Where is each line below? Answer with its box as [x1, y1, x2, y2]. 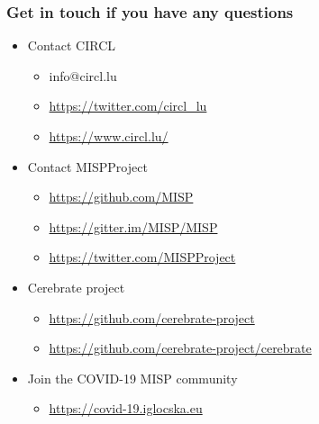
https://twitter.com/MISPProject [49, 248, 236, 266]
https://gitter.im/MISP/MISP [49, 217, 218, 236]
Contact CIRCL [27, 36, 115, 55]
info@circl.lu [49, 66, 117, 85]
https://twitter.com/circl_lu [49, 96, 207, 115]
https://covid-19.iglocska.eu [49, 399, 203, 418]
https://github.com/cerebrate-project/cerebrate [49, 338, 312, 357]
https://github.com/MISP [49, 187, 194, 206]
